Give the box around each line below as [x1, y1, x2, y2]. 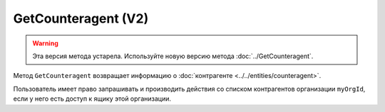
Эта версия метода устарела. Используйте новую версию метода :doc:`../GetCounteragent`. [32, 52, 314, 60]
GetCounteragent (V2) [13, 11, 149, 26]
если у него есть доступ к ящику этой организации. [13, 94, 171, 103]
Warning [32, 39, 58, 47]
